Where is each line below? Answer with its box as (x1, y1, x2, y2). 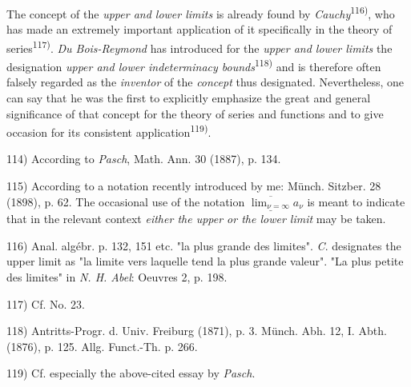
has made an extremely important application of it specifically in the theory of (6, 21, 393, 38)
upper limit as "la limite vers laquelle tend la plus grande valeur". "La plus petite (6, 253, 404, 269)
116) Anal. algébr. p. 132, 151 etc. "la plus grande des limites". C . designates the (6, 237, 401, 253)
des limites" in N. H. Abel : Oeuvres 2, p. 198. (6, 269, 228, 285)
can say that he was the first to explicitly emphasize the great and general (6, 89, 371, 106)
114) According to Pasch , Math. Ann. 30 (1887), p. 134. (6, 150, 281, 167)
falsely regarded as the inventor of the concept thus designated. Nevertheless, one (6, 74, 405, 90)
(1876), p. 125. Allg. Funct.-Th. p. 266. (6, 337, 198, 354)
